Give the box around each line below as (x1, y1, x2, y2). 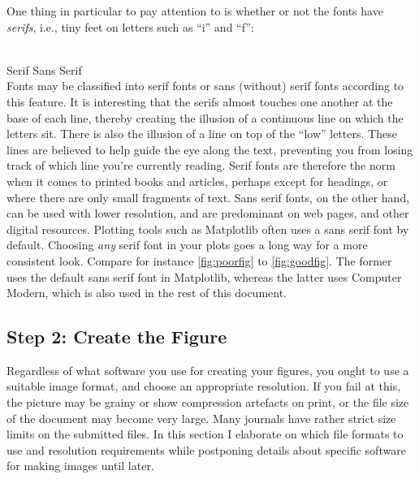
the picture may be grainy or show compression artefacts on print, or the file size (6, 394, 409, 411)
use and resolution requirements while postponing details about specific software (6, 441, 406, 458)
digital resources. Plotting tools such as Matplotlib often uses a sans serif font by (6, 220, 409, 237)
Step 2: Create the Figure (6, 324, 227, 349)
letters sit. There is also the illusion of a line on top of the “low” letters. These (6, 125, 397, 142)
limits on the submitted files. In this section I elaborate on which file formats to (6, 425, 404, 442)
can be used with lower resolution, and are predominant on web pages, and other (6, 205, 409, 222)
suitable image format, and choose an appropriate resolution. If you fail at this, (6, 378, 401, 395)
